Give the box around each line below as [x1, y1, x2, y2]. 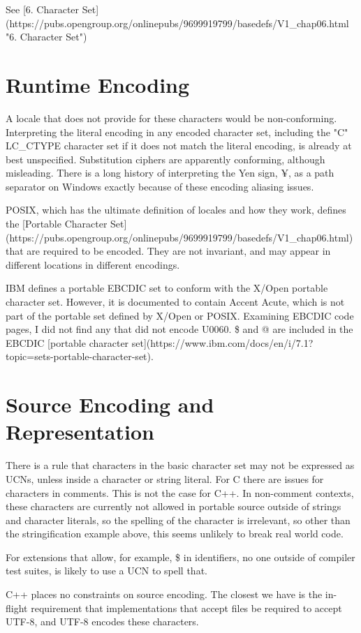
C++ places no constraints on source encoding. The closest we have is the [6, 587, 323, 602]
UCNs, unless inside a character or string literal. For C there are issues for [6, 471, 324, 486]
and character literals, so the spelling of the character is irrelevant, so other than [6, 512, 351, 527]
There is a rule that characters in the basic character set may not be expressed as [6, 458, 355, 472]
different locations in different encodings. [6, 257, 180, 271]
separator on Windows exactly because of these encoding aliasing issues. [6, 179, 314, 193]
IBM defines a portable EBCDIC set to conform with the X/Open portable [6, 281, 328, 295]
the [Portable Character [6, 216, 108, 231]
